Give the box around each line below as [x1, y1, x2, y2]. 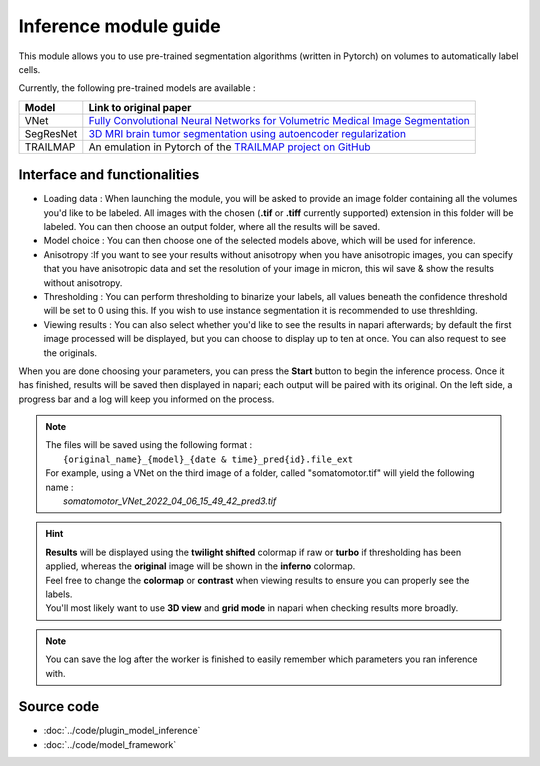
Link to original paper [88, 100, 192, 114]
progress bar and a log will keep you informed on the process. [18, 393, 275, 405]
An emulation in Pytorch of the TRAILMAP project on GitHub [88, 140, 371, 154]
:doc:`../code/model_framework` [43, 738, 177, 750]
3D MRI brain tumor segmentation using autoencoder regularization [88, 126, 407, 140]
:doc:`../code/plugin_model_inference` [43, 725, 201, 737]
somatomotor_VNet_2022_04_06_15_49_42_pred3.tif [63, 495, 277, 507]
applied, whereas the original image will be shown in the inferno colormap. [45, 560, 356, 572]
